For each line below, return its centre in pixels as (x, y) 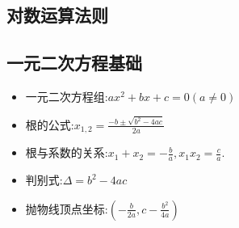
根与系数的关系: (67, 152)
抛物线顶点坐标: (67, 208)
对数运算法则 (57, 15)
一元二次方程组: (67, 96)
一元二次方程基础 (74, 63)
